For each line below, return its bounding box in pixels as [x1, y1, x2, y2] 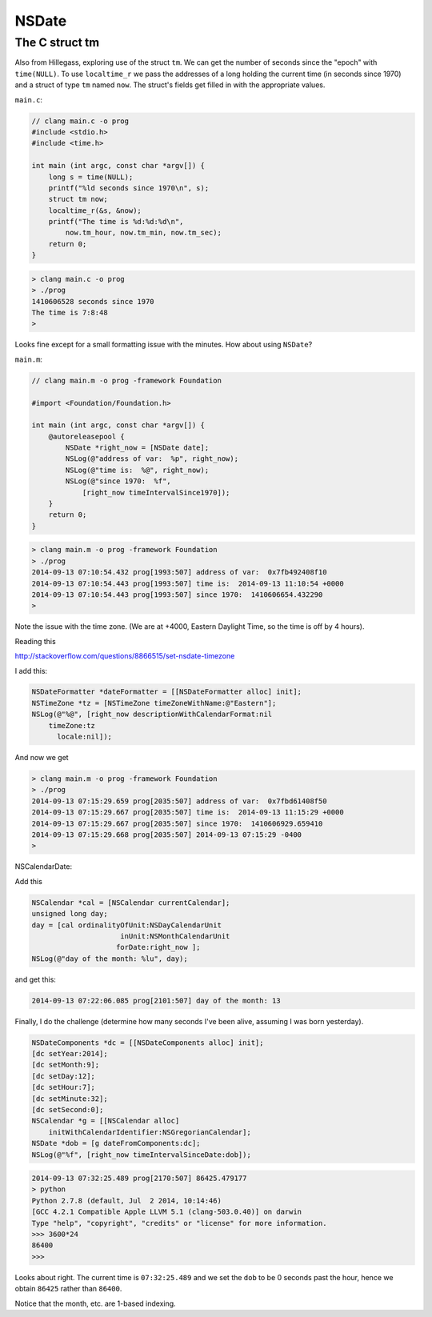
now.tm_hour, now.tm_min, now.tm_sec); [65, 228, 222, 238]
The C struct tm [14, 35, 100, 50]
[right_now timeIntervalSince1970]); [82, 488, 230, 497]
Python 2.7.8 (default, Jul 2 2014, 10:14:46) [31, 1196, 222, 1205]
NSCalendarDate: [14, 862, 72, 871]
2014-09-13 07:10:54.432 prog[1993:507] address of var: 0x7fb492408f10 [31, 568, 327, 577]
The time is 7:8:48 [31, 308, 108, 317]
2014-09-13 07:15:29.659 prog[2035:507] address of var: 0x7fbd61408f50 [31, 796, 327, 806]
